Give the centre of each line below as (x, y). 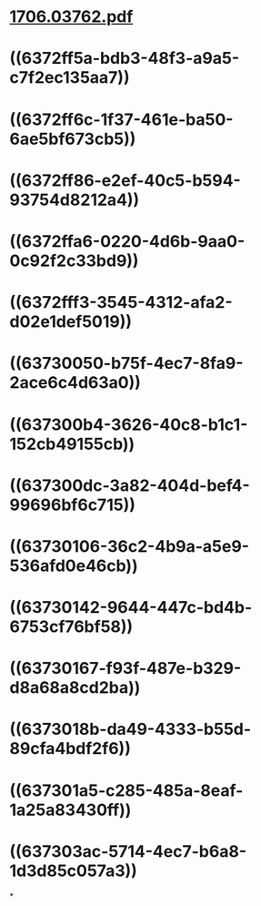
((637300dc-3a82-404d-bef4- (130, 485)
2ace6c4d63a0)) (75, 383)
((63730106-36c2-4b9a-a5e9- (130, 546)
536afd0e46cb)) (74, 565)
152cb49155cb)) (72, 444)
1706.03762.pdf (71, 17)
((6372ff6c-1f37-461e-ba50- (121, 119)
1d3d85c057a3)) (74, 870)
